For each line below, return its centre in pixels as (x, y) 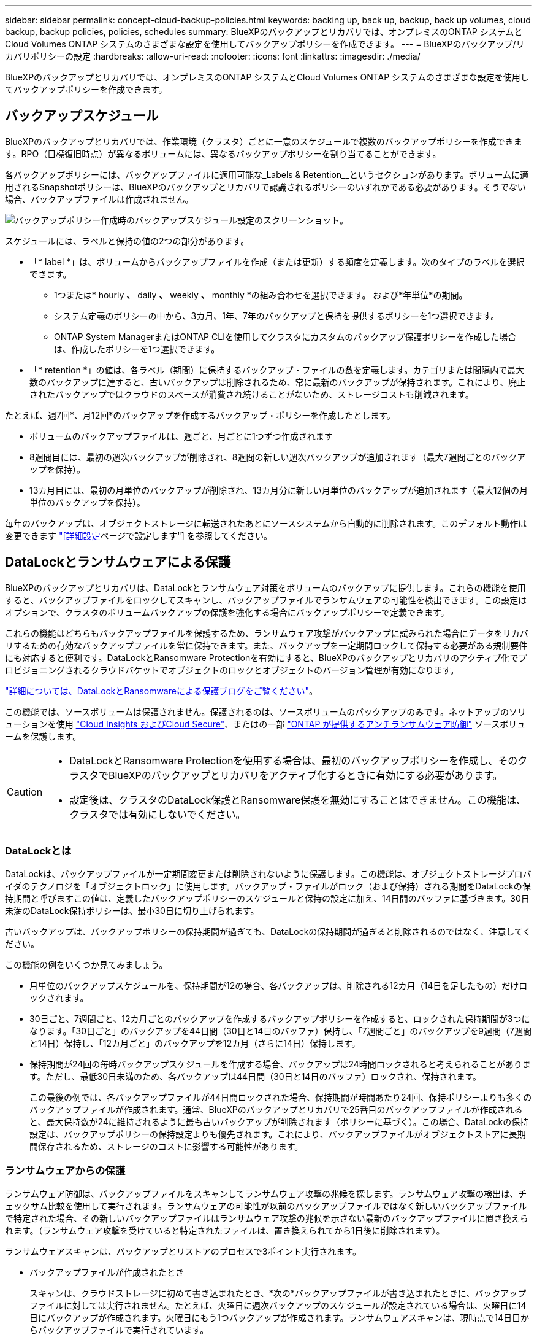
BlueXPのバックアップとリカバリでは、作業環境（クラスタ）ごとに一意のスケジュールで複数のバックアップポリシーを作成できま (264, 141)
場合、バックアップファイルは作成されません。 (99, 199)
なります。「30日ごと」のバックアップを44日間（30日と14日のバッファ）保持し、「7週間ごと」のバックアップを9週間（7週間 (280, 1031)
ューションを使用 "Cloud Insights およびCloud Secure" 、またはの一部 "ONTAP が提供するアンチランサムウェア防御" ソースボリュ (265, 724)
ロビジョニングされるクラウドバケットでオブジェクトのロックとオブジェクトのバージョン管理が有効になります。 (232, 670)
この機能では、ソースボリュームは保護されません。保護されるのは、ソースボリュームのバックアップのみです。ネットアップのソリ (265, 711)
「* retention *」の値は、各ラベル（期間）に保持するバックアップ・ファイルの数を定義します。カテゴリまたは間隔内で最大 (277, 370)
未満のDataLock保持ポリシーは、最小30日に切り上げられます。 (132, 911)
